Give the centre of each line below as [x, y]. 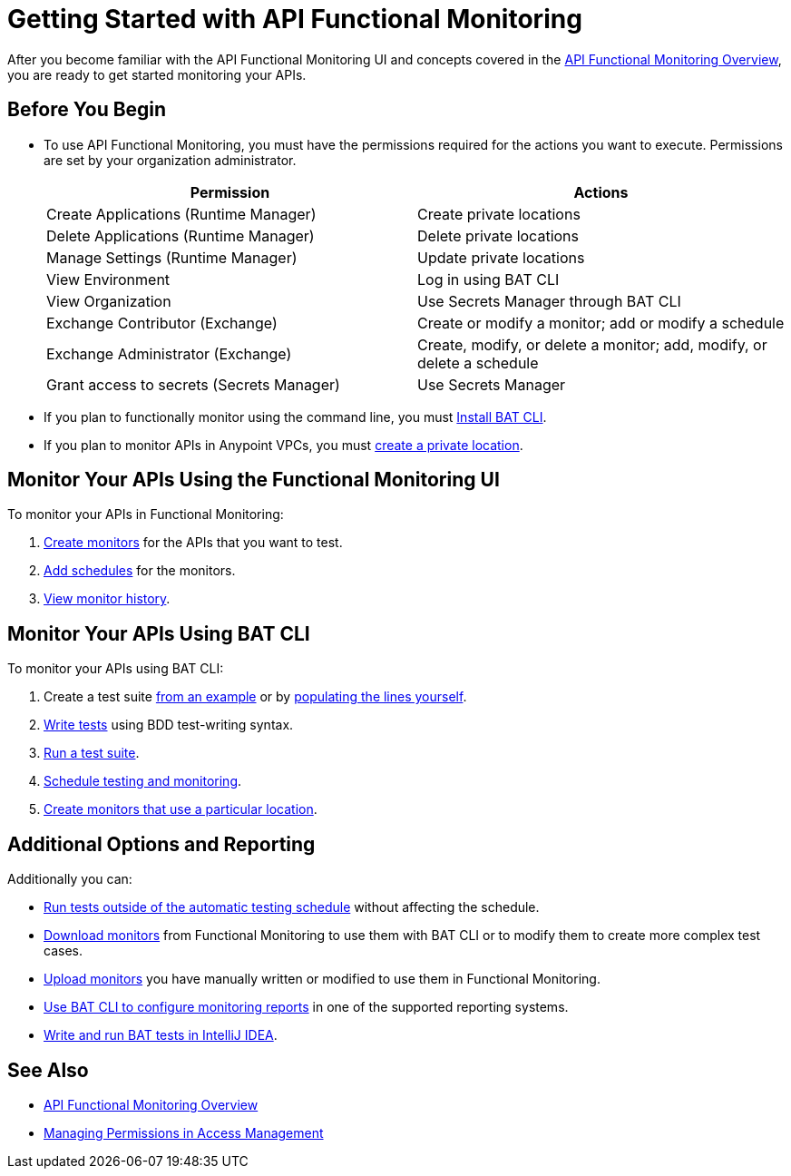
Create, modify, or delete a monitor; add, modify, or [592, 344]
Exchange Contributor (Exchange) [162, 323]
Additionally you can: [70, 879]
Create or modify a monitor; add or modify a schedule [601, 323]
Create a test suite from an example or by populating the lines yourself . [255, 697]
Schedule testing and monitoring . [143, 781]
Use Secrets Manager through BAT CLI [549, 301]
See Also [48, 1070]
